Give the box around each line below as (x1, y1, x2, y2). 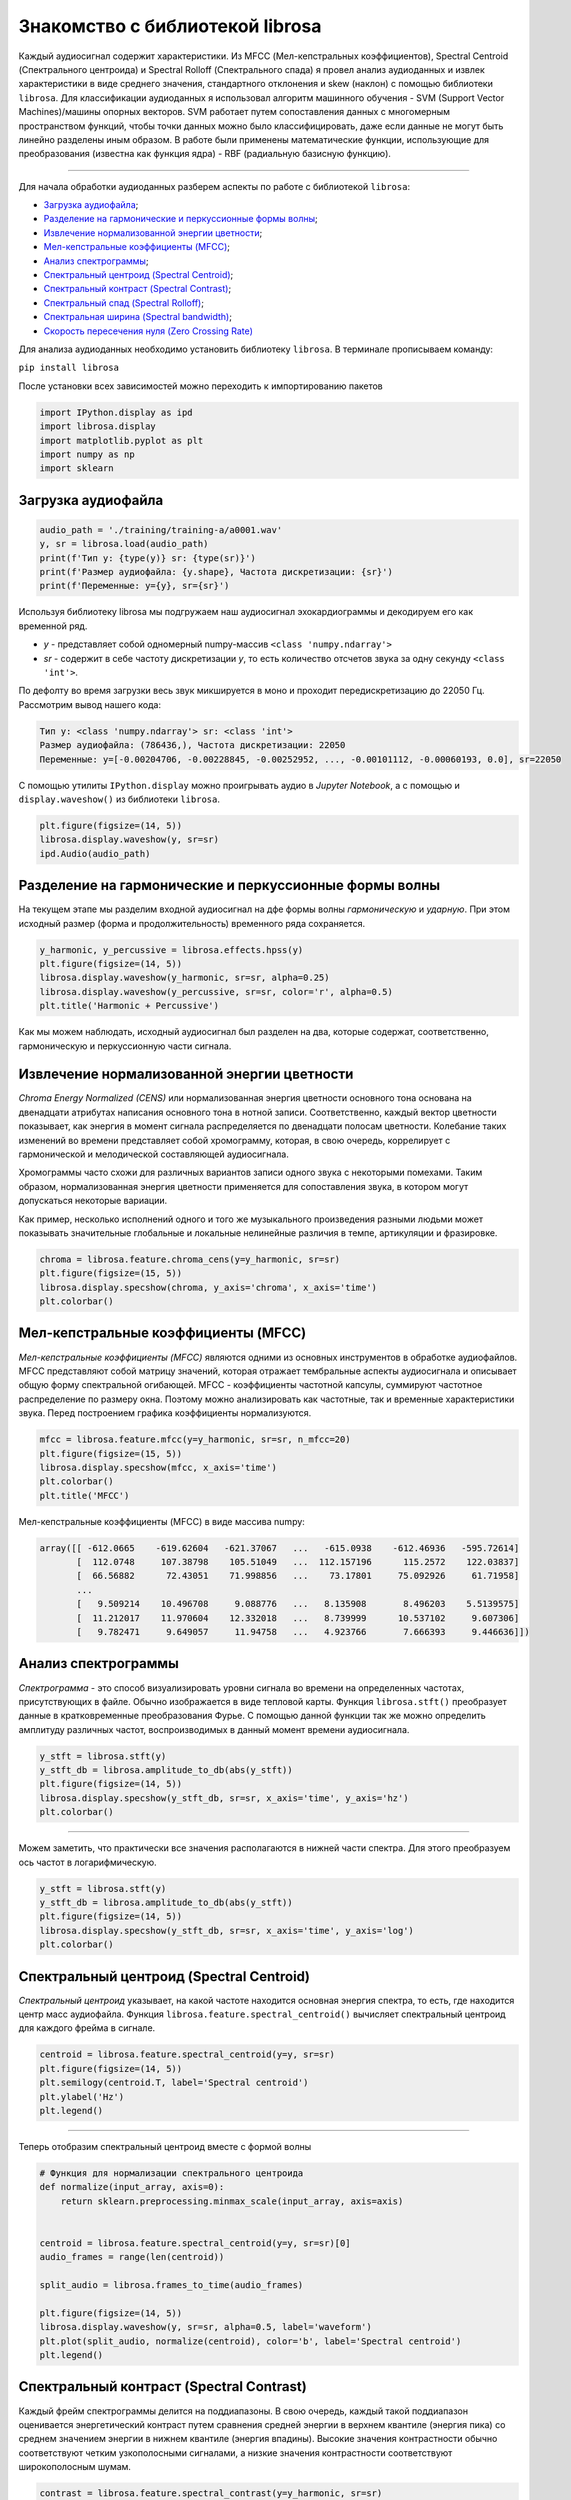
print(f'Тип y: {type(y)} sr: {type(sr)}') (39, 552, 257, 564)
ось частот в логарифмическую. (18, 1856, 157, 1868)
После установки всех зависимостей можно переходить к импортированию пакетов (18, 380, 384, 392)
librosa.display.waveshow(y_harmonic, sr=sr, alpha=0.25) (39, 972, 330, 984)
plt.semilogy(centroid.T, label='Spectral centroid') (39, 2077, 309, 2089)
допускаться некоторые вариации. (18, 1195, 168, 1207)
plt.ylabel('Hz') (39, 2091, 125, 2102)
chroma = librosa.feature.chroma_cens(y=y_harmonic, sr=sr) (39, 1253, 341, 1265)
